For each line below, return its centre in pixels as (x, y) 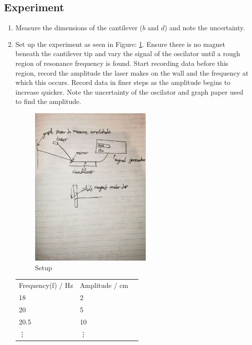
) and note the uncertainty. (205, 28)
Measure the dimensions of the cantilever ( (79, 28)
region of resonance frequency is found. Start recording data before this (122, 63)
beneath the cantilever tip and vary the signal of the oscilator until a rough (128, 53)
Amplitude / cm (104, 285)
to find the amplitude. (48, 101)
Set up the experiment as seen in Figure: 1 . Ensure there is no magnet (120, 44)
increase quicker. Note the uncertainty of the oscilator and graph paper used (129, 91)
